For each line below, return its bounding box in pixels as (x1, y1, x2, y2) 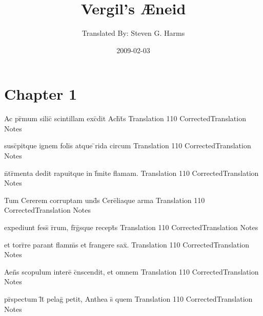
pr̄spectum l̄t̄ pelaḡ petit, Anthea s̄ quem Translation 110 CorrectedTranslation (4, 293, 253, 304)
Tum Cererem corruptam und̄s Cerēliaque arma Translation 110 (4, 194, 205, 205)
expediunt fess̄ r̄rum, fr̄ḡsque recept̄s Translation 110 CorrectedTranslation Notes (4, 222, 258, 232)
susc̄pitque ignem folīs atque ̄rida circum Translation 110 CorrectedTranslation (4, 140, 251, 151)
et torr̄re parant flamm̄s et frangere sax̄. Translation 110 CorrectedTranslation (4, 239, 249, 250)
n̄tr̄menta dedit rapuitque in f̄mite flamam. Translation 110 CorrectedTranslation (4, 167, 259, 178)
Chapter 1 (4, 83, 77, 104)
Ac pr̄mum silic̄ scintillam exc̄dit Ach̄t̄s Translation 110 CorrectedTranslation (4, 113, 246, 124)
